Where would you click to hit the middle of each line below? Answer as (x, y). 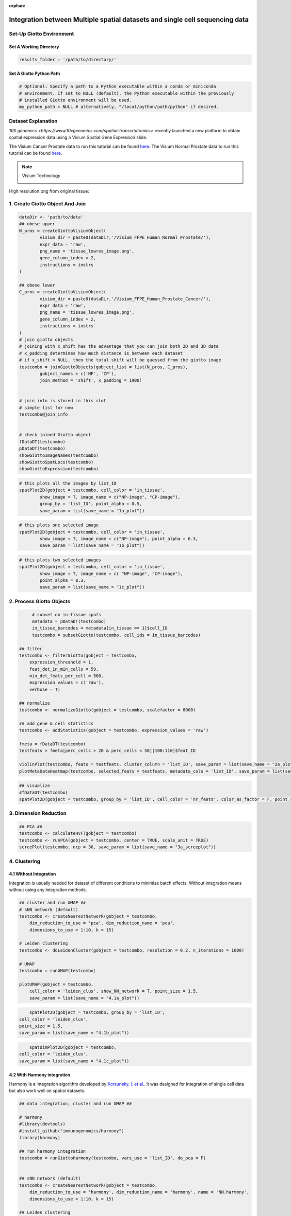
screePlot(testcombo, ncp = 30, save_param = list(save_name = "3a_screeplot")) (118, 847)
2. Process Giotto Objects (40, 601)
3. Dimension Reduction (38, 813)
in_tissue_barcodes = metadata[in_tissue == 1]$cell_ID (100, 628)
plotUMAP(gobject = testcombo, (57, 984)
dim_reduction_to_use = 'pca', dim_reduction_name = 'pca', (102, 923)
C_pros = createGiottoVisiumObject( (63, 292)
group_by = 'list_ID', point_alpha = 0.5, (91, 504)
